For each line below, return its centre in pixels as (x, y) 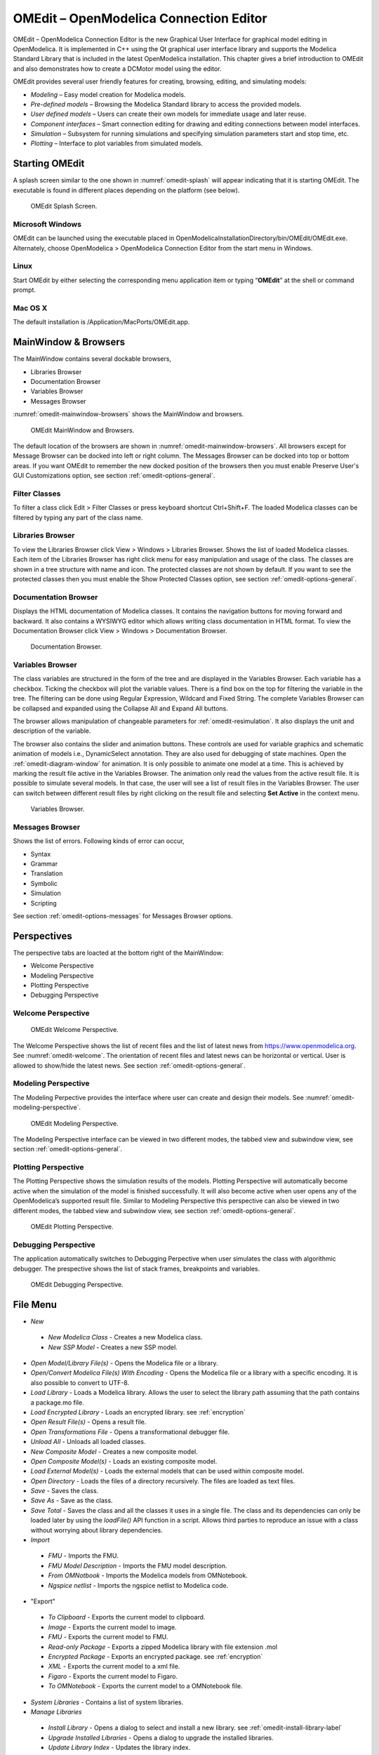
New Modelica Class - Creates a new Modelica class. (125, 1337)
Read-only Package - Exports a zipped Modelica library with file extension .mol (162, 1647)
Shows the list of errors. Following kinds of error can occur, (99, 841)
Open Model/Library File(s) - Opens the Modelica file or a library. (124, 1363)
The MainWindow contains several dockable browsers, (92, 359)
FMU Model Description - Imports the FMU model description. (138, 1565)
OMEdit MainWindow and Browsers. (82, 430)
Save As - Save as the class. (72, 1501)
